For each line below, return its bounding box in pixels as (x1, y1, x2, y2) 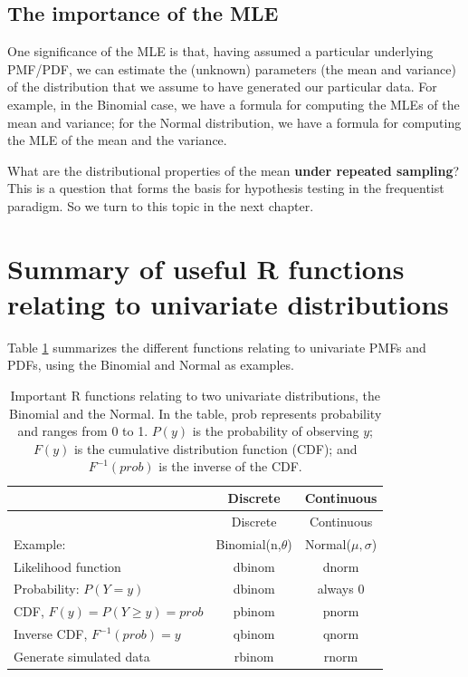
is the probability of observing (192, 421, 359, 440)
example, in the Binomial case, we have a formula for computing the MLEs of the (7, 94, 460, 113)
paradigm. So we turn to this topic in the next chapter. (7, 196, 314, 215)
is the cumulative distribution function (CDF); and (73, 439, 358, 458)
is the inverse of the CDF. (158, 457, 302, 476)
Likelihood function (14, 556, 121, 575)
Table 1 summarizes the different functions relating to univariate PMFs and (7, 337, 426, 356)
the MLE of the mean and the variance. (7, 131, 227, 150)
